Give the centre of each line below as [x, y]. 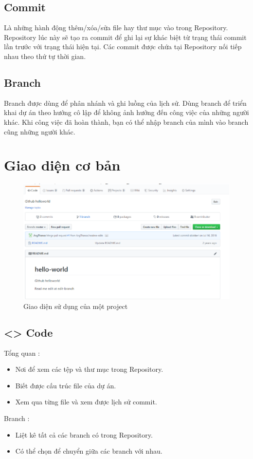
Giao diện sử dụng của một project [76, 306]
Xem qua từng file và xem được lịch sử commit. [86, 402]
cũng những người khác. [40, 131]
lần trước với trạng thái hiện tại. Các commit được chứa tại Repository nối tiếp [123, 47]
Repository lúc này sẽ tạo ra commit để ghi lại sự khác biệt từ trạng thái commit [125, 37]
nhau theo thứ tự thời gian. [45, 56]
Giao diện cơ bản [62, 165]
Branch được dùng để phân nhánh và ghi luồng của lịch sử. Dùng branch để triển [125, 103]
